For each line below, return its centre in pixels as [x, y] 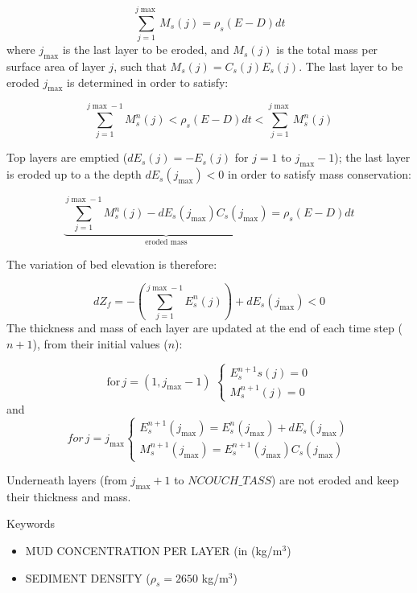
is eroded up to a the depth [74, 174]
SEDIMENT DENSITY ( [88, 577]
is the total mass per [327, 49]
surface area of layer [56, 66]
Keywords [31, 523]
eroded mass [166, 243]
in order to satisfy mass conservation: [320, 174]
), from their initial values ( [100, 343]
